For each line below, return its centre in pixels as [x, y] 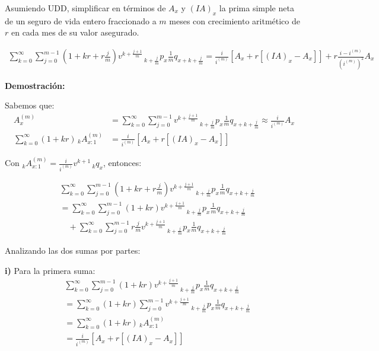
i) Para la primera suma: [50, 270]
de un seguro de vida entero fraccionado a [81, 20]
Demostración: [35, 85]
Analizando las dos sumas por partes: [73, 251]
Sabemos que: [30, 105]
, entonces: [122, 163]
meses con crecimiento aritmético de [235, 20]
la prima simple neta [257, 8]
